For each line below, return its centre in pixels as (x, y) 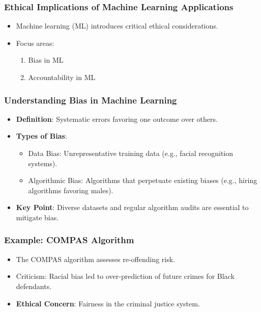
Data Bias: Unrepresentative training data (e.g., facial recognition (131, 153)
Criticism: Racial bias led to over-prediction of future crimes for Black (125, 276)
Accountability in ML (62, 77)
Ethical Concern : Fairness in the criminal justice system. (108, 303)
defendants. (34, 286)
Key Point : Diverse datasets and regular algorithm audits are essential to (132, 207)
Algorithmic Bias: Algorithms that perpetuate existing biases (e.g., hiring (143, 180)
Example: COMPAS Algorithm (69, 240)
